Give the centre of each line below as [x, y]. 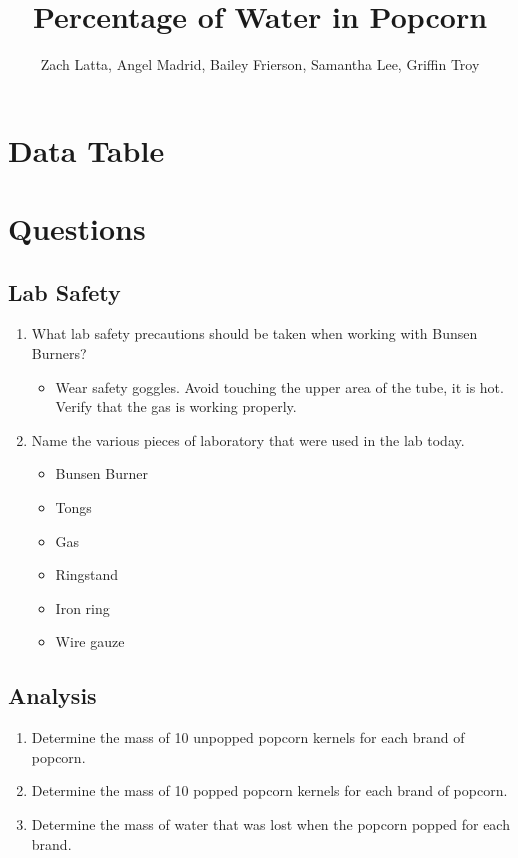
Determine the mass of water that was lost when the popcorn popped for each [270, 824]
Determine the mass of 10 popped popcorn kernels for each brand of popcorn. [269, 790]
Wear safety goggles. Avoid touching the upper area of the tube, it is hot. [279, 386]
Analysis [52, 695]
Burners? [59, 353]
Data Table [86, 149]
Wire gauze [90, 641]
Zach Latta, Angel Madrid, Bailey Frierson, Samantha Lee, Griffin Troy [260, 64]
